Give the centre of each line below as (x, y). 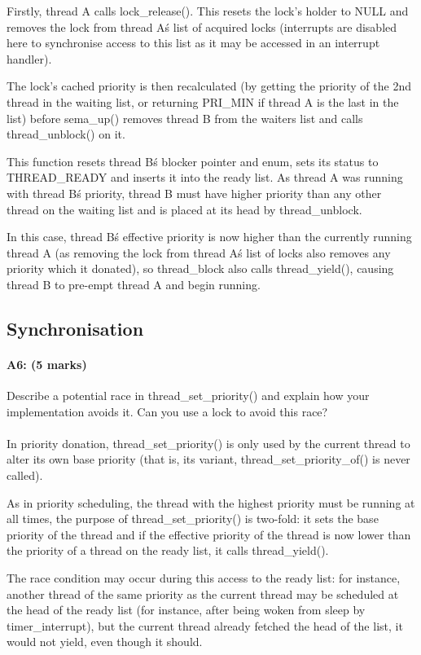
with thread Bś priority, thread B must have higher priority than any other (194, 193)
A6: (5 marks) (47, 364)
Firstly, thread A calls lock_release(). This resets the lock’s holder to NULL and (208, 11)
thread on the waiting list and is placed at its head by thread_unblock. (184, 209)
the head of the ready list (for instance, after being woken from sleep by (186, 610)
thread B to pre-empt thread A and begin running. (134, 284)
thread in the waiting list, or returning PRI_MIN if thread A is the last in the (203, 101)
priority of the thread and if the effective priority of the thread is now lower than (209, 534)
